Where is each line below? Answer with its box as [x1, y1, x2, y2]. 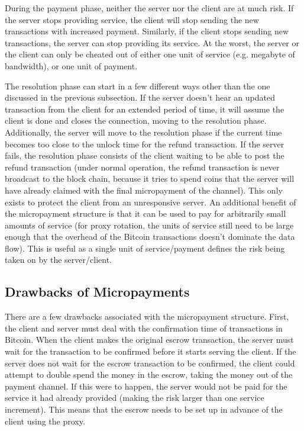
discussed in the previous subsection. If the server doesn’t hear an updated [5, 91, 275, 104]
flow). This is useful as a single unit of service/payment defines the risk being [5, 242, 285, 254]
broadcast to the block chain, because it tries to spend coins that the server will [5, 172, 295, 185]
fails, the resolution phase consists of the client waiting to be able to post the [5, 149, 284, 162]
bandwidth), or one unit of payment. [5, 59, 138, 72]
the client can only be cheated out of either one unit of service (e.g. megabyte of [5, 48, 295, 60]
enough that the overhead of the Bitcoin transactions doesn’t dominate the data [5, 230, 295, 243]
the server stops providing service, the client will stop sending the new [5, 13, 259, 25]
